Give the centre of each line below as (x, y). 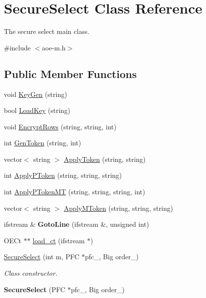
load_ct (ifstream (59, 240)
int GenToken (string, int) (43, 143)
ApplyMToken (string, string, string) (118, 208)
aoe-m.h (54, 47)
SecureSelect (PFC (35, 289)
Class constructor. (31, 273)
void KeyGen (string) (36, 94)
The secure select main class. (47, 31)
